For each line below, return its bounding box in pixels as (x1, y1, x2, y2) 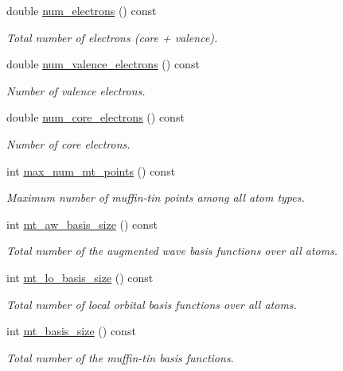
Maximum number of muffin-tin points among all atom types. (6, 189, 305, 206)
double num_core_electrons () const (6, 109, 185, 126)
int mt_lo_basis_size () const (6, 269, 154, 285)
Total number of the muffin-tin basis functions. (6, 349, 234, 365)
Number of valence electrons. (6, 82, 146, 99)
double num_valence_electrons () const (6, 56, 200, 72)
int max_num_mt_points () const (6, 162, 176, 179)
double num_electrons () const (6, 2, 157, 18)
